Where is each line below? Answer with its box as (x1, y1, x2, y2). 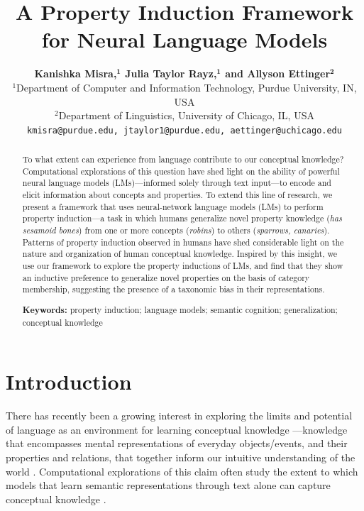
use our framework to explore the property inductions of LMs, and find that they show (22, 260, 343, 272)
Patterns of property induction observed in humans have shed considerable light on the (22, 236, 344, 248)
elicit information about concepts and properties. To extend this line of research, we (22, 189, 333, 201)
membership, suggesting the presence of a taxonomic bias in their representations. (22, 283, 325, 295)
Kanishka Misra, (34, 66, 117, 81)
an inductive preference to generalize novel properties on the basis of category (22, 271, 310, 283)
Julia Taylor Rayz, (125, 66, 217, 81)
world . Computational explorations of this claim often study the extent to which (6, 463, 358, 478)
